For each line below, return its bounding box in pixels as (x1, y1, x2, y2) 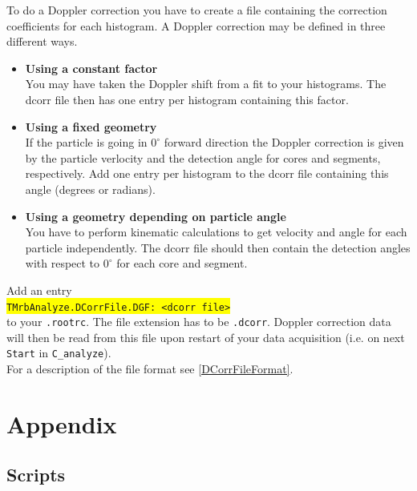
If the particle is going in (25, 134, 148, 151)
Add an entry (6, 281, 72, 298)
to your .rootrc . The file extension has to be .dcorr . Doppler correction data (6, 313, 391, 330)
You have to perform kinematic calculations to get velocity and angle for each (25, 223, 407, 240)
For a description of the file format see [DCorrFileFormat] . (6, 360, 294, 377)
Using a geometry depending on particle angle (25, 207, 286, 224)
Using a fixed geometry (25, 118, 157, 135)
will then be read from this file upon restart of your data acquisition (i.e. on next (6, 328, 405, 345)
